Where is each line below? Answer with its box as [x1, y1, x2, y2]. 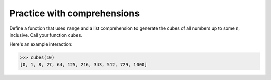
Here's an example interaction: [9, 41, 73, 47]
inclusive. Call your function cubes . [9, 32, 83, 38]
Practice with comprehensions [9, 8, 140, 19]
